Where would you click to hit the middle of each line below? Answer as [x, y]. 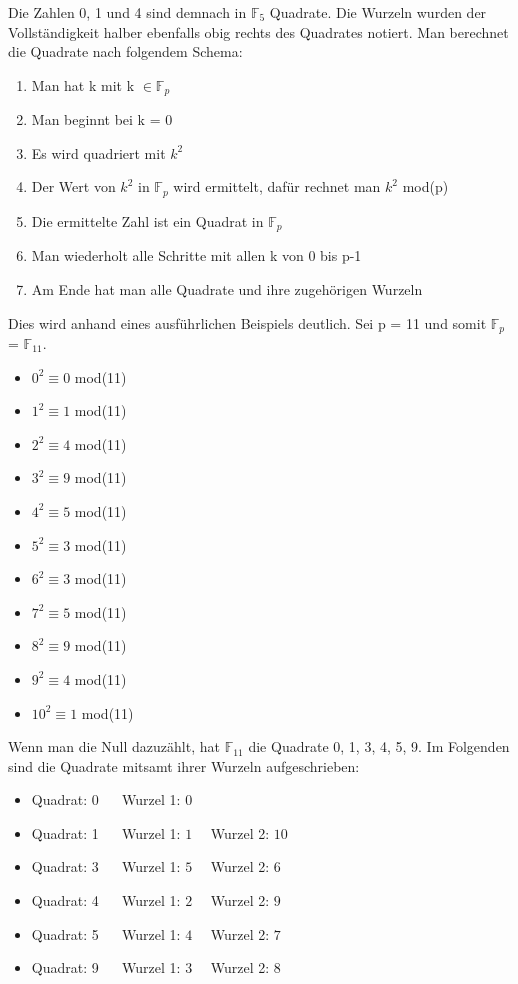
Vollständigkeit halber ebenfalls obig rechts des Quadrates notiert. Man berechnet [258, 31]
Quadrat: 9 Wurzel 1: [106, 967]
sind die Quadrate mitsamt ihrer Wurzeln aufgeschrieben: [184, 765]
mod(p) [425, 186]
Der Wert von [73, 186]
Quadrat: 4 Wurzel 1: [106, 900]
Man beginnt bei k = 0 [102, 119]
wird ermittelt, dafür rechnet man [277, 186]
